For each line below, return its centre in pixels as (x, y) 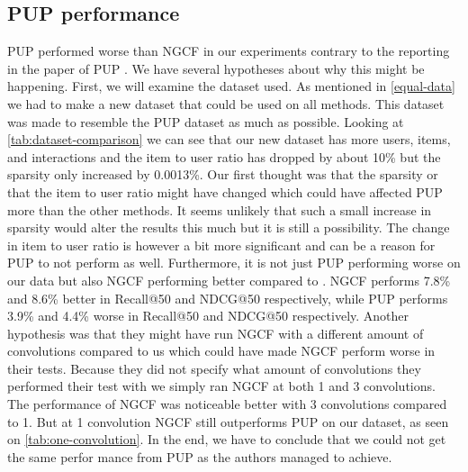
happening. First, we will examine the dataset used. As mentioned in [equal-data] (231, 86)
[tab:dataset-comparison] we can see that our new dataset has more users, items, (229, 139)
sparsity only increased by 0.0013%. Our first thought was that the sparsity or (223, 174)
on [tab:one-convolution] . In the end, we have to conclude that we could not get (227, 439)
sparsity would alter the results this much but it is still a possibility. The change (229, 227)
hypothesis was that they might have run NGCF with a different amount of (216, 333)
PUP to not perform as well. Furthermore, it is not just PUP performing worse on (234, 263)
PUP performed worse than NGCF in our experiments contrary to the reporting (229, 51)
